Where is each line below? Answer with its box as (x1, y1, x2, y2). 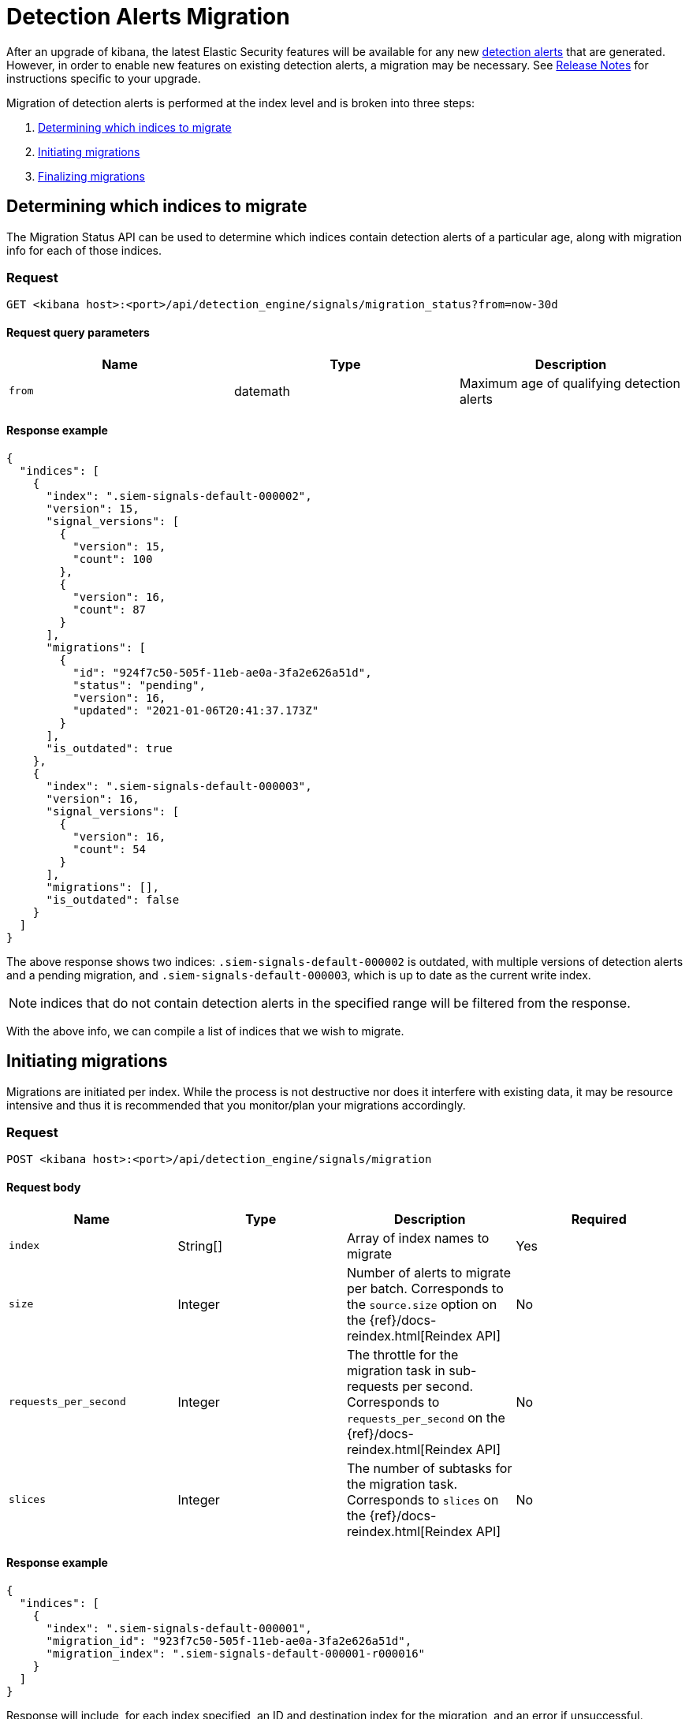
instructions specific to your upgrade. (6, 71, 201, 85)
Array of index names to (347, 1229, 490, 1246)
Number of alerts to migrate (347, 1264, 511, 1281)
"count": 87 (73, 602, 147, 616)
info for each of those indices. (6, 243, 162, 257)
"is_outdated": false (46, 893, 180, 906)
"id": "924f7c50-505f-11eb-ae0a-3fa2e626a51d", (73, 666, 372, 679)
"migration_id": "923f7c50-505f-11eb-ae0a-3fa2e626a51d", (46, 1634, 412, 1647)
